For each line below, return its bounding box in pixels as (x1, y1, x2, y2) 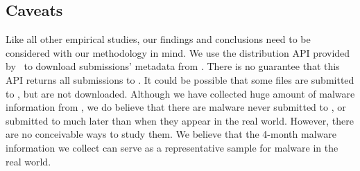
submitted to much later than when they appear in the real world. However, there (6, 113, 354, 127)
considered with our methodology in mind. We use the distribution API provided (6, 45, 350, 60)
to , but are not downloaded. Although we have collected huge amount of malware (6, 86, 355, 100)
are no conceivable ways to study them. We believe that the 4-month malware (6, 127, 336, 141)
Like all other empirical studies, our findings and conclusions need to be (6, 32, 311, 46)
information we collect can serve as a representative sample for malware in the (6, 140, 338, 154)
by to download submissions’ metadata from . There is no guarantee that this (6, 59, 340, 73)
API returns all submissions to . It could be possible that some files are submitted (6, 72, 354, 87)
